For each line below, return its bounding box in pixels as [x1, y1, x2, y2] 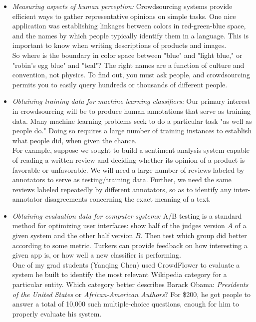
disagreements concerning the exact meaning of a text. [44, 194, 211, 204]
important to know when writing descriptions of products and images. [12, 40, 227, 50]
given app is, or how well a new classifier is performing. [12, 250, 181, 260]
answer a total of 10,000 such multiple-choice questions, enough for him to [12, 299, 239, 309]
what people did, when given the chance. [12, 135, 137, 145]
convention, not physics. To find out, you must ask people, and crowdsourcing [12, 69, 250, 80]
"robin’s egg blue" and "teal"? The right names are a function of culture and [12, 59, 245, 70]
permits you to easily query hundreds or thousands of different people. [12, 79, 228, 89]
